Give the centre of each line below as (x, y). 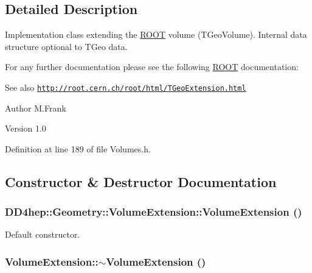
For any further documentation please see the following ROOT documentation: (152, 67)
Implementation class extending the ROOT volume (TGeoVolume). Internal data (156, 34)
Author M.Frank (36, 108)
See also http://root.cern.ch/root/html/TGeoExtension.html (126, 87)
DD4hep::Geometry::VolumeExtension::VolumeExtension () (154, 212)
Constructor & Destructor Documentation (141, 181)
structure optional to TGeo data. (66, 46)
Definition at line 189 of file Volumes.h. (78, 148)
